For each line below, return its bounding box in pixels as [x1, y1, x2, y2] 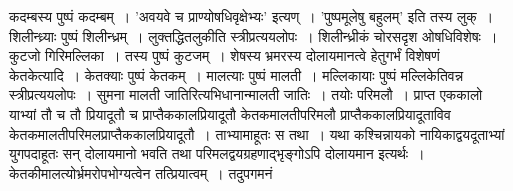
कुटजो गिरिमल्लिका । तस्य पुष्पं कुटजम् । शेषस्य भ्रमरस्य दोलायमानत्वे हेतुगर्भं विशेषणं [9, 45, 440, 66]
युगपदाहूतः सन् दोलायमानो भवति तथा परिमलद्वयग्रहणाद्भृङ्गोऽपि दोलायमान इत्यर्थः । [9, 143, 425, 164]
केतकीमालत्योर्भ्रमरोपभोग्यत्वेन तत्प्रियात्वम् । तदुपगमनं [9, 162, 273, 183]
